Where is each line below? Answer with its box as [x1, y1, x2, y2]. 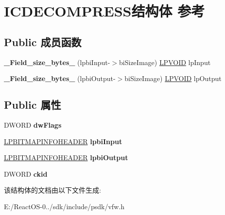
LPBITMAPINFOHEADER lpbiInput [4, 136, 122, 146]
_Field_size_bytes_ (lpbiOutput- [4, 73, 116, 83]
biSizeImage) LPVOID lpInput [119, 57, 211, 67]
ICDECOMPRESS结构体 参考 [4, 1, 205, 21]
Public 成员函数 [4, 34, 82, 49]
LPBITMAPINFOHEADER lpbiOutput [4, 152, 128, 163]
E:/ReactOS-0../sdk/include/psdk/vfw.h [4, 201, 124, 211]
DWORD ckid [4, 168, 48, 179]
